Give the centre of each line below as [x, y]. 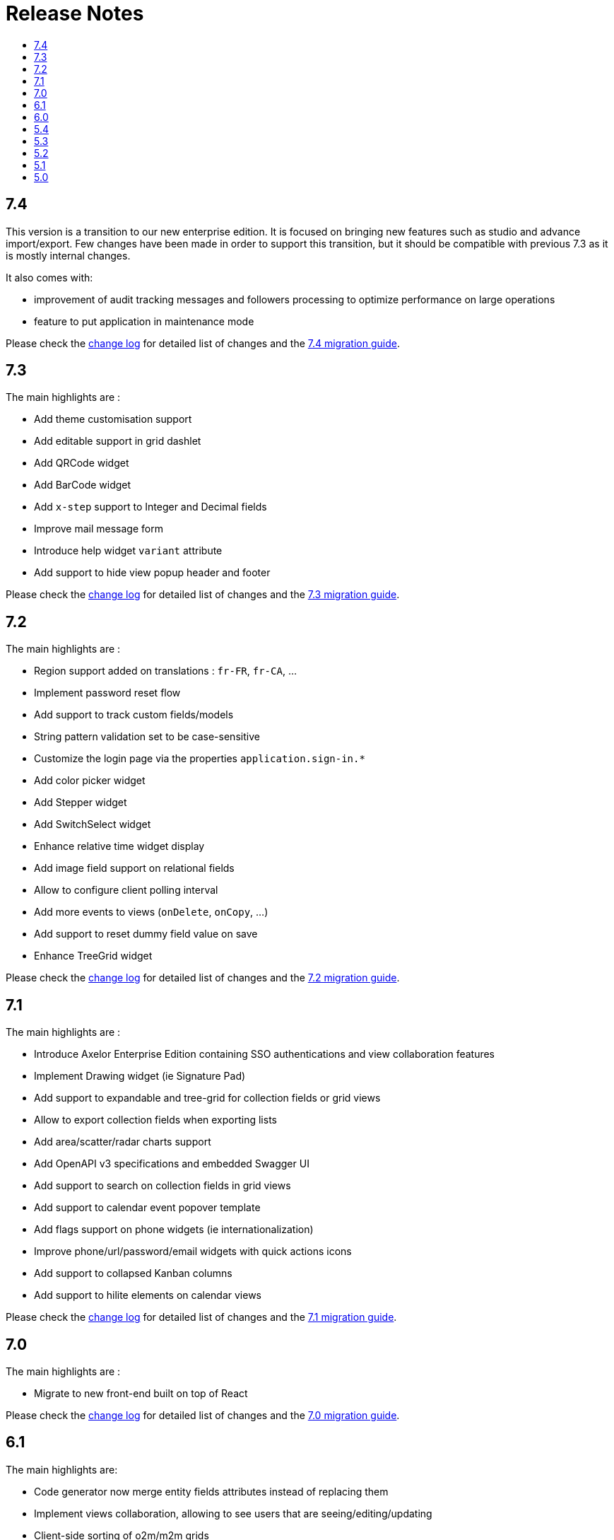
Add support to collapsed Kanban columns [133, 1273]
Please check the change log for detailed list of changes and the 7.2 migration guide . [203, 978]
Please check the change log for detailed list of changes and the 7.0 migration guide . [203, 1415]
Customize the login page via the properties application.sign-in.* [200, 759]
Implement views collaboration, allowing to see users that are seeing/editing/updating [233, 1513]
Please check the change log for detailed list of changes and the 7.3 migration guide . [203, 595]
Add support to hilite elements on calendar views [148, 1295]
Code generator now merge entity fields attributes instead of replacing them [211, 1491]
